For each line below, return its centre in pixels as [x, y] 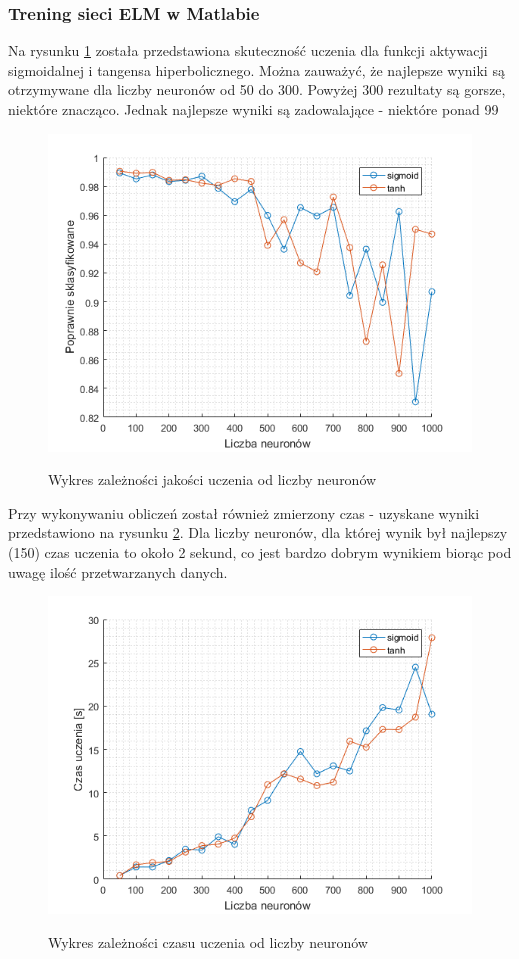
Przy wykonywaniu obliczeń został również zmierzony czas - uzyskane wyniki [244, 512]
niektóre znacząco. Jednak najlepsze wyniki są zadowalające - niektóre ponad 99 [253, 109]
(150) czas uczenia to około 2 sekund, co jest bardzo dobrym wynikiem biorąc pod [260, 551]
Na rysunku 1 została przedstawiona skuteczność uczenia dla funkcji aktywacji [248, 50]
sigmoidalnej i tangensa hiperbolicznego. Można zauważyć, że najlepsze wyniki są [256, 69]
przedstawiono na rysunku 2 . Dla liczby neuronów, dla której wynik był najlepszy [258, 532]
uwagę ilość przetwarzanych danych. [118, 571]
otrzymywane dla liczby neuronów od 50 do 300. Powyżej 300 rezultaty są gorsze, [257, 89]
